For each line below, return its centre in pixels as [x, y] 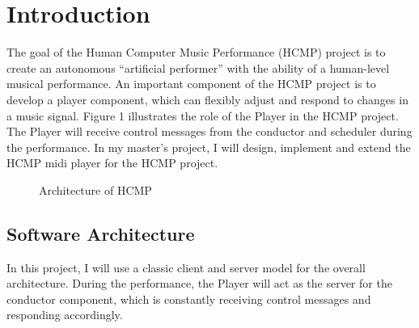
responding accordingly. [65, 315]
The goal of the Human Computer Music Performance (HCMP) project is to [196, 52]
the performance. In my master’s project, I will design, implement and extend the [209, 147]
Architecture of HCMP [95, 189]
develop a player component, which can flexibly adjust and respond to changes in [207, 99]
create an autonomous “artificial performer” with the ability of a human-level [198, 67]
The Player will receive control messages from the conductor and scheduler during [209, 131]
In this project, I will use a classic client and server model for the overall [186, 267]
